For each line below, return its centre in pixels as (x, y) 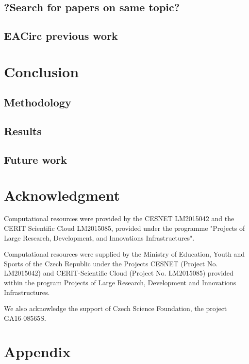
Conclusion (41, 71)
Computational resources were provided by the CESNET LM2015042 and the (119, 218)
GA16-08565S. (25, 318)
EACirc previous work (61, 36)
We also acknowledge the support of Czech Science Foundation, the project (116, 308)
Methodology (38, 102)
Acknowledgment (62, 195)
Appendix (37, 351)
